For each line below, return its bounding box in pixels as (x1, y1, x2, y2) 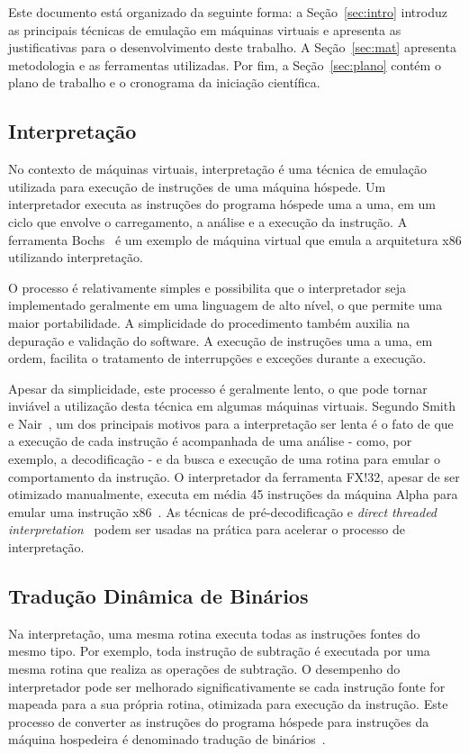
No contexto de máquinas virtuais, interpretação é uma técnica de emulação (8, 159, 427, 178)
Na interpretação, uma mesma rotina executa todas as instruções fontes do (8, 623, 420, 642)
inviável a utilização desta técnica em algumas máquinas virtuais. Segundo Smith (8, 396, 455, 415)
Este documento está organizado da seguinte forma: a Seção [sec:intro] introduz (8, 3, 447, 21)
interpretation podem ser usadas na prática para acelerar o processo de (8, 520, 405, 539)
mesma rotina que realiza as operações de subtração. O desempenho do (8, 659, 401, 678)
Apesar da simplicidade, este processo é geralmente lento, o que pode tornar (8, 378, 428, 397)
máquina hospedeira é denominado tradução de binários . (8, 730, 326, 749)
